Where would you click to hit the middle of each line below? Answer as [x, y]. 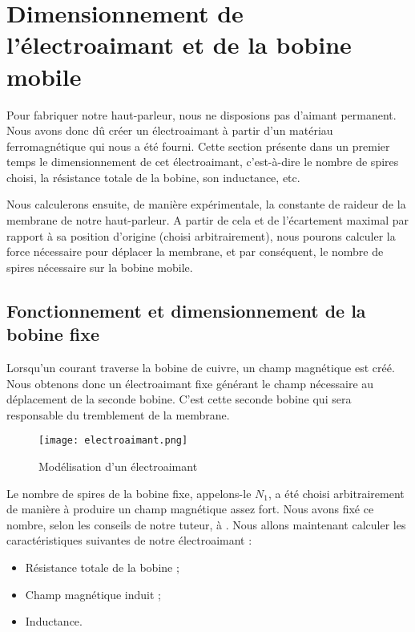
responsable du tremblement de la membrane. [118, 414]
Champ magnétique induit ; [93, 594]
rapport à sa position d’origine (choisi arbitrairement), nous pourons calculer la [201, 235]
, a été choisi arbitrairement [336, 493]
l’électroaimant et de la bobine [179, 45]
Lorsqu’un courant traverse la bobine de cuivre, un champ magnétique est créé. [201, 368]
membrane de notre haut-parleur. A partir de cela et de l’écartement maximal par [207, 220]
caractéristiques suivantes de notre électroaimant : [129, 540]
